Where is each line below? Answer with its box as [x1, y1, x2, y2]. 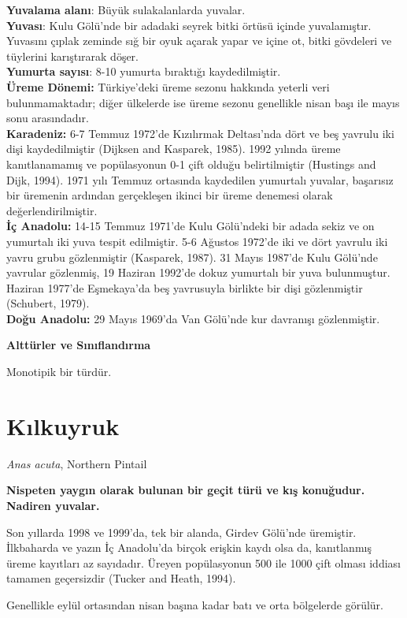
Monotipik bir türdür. [6, 363, 112, 380]
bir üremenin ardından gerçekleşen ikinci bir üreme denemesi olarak [6, 187, 333, 203]
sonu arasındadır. [6, 110, 89, 126]
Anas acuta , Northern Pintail [6, 455, 147, 471]
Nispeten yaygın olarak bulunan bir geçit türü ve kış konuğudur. [6, 482, 365, 498]
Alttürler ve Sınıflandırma [6, 337, 151, 353]
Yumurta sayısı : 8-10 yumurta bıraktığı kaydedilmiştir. [6, 63, 281, 80]
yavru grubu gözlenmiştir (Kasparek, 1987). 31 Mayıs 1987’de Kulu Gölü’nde [6, 248, 378, 265]
